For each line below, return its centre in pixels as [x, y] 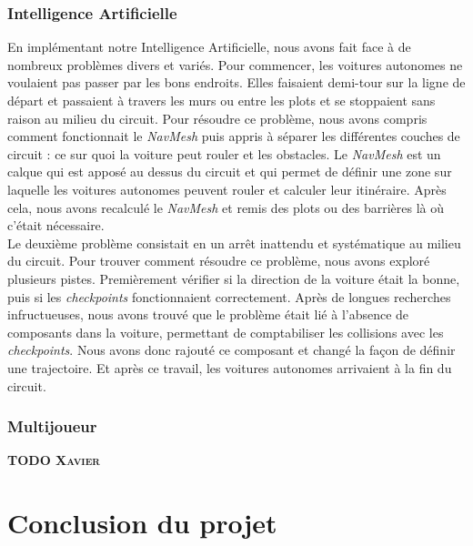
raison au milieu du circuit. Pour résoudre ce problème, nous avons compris [217, 118]
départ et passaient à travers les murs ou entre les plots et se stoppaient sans [221, 100]
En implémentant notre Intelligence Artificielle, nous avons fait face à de [209, 47]
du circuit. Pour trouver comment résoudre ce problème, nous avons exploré [219, 261]
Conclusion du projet [142, 523]
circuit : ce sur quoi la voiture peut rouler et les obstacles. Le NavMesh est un [224, 153]
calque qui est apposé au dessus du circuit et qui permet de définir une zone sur [230, 172]
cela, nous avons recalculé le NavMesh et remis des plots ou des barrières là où [226, 207]
